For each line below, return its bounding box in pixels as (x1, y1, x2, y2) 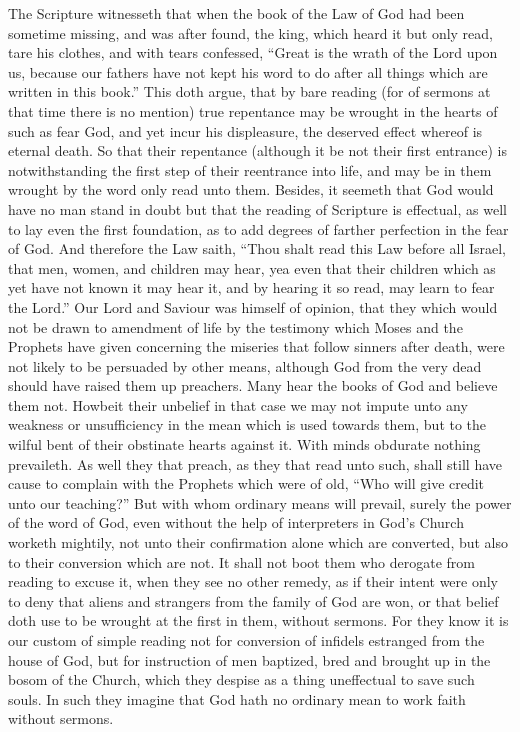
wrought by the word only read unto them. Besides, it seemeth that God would (8, 179, 494, 200)
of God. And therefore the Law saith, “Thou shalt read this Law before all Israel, (8, 238, 506, 259)
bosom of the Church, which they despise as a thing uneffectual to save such (8, 669, 475, 690)
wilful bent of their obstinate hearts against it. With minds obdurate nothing (8, 434, 481, 455)
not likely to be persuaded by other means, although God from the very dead (8, 355, 482, 376)
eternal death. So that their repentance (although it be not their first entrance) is (8, 140, 507, 161)
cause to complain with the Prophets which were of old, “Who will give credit (8, 473, 485, 494)
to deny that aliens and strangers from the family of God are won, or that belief (8, 590, 499, 611)
